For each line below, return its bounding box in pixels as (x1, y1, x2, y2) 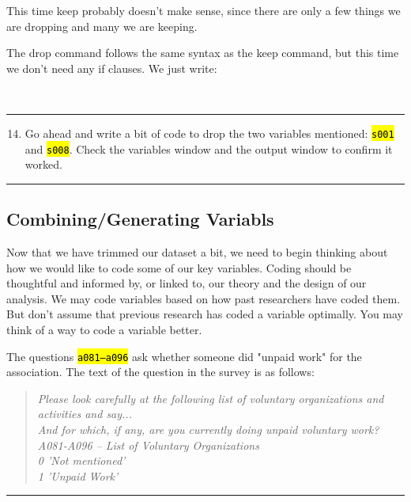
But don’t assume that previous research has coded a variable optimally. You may (6, 306, 404, 322)
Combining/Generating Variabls (6, 207, 274, 231)
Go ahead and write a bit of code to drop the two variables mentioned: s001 (25, 124, 394, 141)
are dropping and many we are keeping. (6, 17, 198, 34)
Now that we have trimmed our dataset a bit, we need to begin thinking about (6, 244, 388, 261)
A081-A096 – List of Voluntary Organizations (37, 436, 259, 453)
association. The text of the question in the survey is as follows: (6, 363, 315, 380)
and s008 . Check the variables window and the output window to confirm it (25, 140, 393, 157)
